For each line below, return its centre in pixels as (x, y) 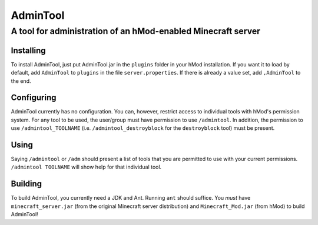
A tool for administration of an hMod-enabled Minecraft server (135, 31)
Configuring (34, 98)
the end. (21, 81)
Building (26, 184)
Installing (29, 50)
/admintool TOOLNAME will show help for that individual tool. (86, 167)
